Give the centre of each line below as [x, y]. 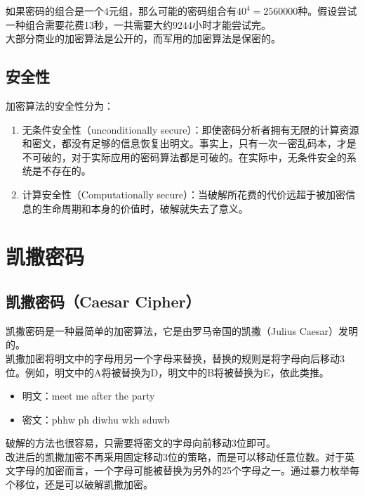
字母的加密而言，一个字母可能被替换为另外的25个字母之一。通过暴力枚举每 [187, 470]
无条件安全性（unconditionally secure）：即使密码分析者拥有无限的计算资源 [191, 129]
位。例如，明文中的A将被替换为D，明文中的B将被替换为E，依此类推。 [167, 372]
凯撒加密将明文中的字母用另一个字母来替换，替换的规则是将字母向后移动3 [175, 358]
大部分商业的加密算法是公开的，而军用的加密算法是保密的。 [143, 38]
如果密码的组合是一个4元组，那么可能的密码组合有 [121, 11]
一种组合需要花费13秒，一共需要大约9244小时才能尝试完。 [138, 24]
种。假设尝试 [327, 11]
